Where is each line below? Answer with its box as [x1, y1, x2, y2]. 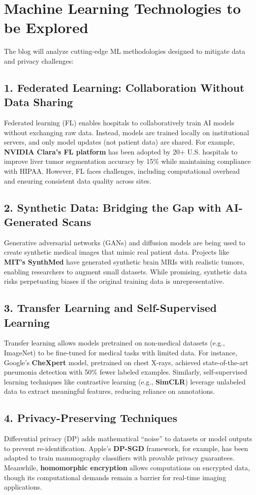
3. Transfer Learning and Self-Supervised [4, 300, 217, 315]
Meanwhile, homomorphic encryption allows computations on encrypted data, [4, 462, 250, 472]
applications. [4, 482, 42, 492]
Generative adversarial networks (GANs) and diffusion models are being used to [4, 237, 246, 247]
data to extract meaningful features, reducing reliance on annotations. [4, 386, 215, 396]
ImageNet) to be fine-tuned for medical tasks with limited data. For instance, [4, 347, 237, 357]
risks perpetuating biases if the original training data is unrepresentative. [4, 276, 224, 286]
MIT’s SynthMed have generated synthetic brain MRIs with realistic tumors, [4, 257, 245, 267]
